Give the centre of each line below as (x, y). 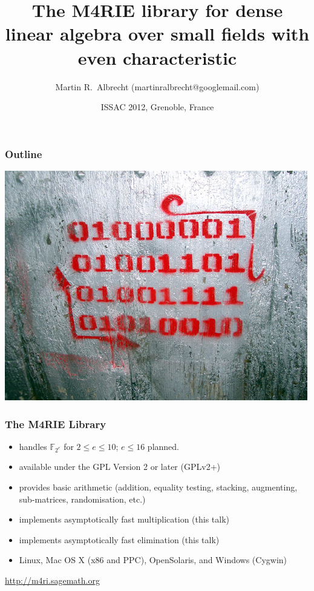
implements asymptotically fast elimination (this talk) (119, 539)
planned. (163, 446)
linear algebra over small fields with (157, 34)
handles (33, 446)
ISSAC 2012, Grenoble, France (157, 107)
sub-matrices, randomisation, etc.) (82, 499)
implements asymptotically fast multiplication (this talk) (124, 519)
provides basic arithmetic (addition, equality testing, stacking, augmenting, (158, 487)
